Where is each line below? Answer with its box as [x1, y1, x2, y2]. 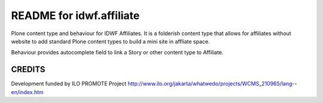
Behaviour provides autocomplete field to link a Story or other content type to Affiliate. [11, 49, 224, 56]
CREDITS [11, 64, 45, 74]
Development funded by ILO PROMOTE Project [11, 80, 127, 88]
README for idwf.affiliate [11, 9, 140, 22]
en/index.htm [11, 88, 44, 95]
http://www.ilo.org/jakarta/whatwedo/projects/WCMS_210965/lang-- [127, 80, 297, 88]
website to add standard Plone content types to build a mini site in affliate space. [11, 38, 210, 45]
